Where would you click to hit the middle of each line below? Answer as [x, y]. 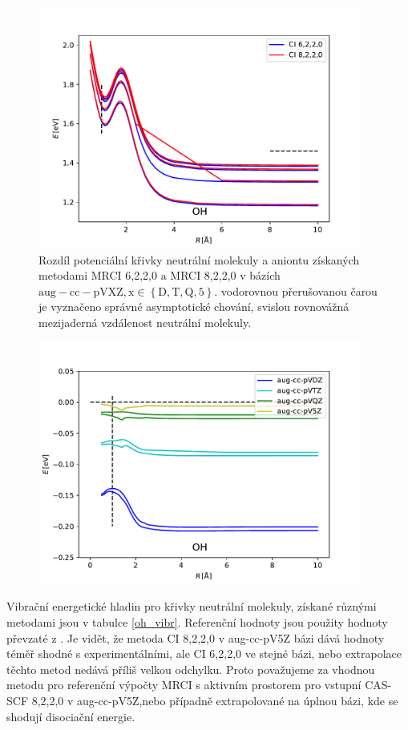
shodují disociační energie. [71, 716]
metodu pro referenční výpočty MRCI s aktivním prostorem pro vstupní [184, 685]
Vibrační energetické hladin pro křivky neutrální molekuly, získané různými [192, 606]
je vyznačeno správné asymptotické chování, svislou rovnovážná [194, 307]
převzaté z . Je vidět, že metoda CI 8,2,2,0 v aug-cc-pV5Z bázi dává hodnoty [196, 637]
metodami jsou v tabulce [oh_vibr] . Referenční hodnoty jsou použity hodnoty [197, 621]
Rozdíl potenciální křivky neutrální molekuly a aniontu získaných [199, 259]
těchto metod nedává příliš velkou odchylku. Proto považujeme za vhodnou [191, 669]
